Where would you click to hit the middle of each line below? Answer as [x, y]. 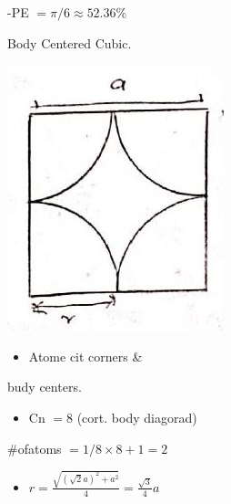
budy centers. [45, 387]
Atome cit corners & [85, 356]
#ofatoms [35, 448]
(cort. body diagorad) [137, 417]
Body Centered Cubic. [70, 42]
